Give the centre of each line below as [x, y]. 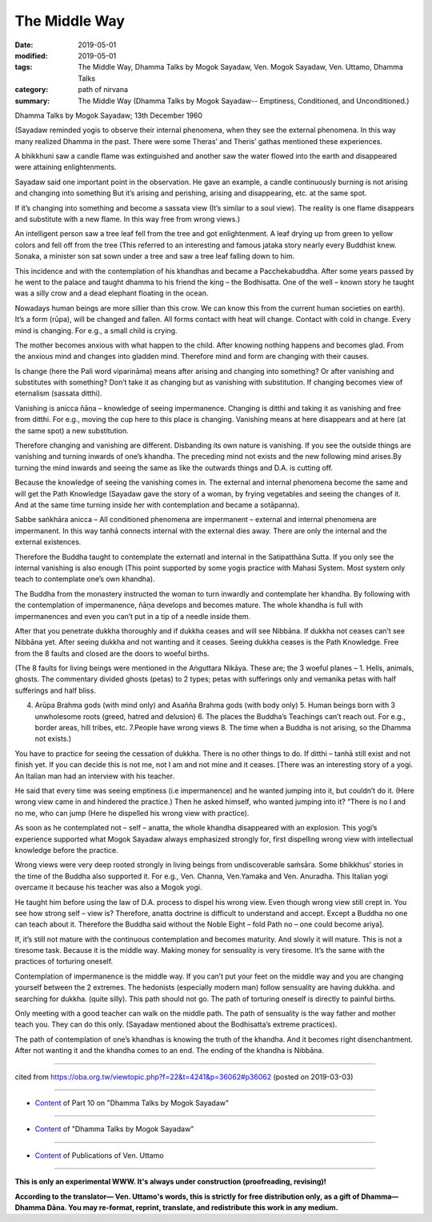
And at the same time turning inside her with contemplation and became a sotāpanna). [157, 505]
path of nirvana [103, 90]
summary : [32, 101]
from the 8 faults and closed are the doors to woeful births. [112, 653]
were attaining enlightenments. [66, 167]
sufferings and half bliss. [55, 690]
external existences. [48, 542]
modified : [31, 55]
